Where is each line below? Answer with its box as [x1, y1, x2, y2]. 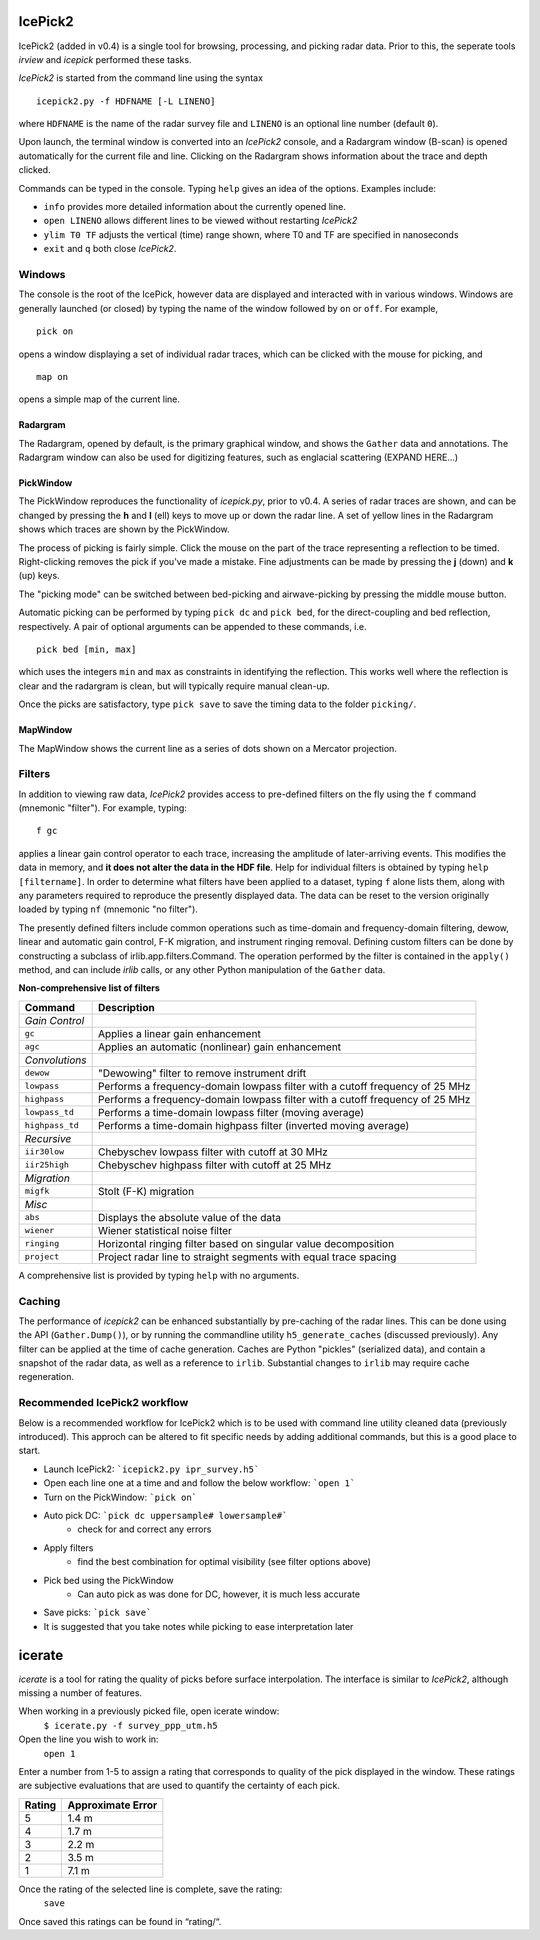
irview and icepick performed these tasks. [18, 53, 192, 65]
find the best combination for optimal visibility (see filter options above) [77, 1556, 372, 1568]
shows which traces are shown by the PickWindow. [18, 523, 230, 535]
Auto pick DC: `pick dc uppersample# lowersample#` [43, 1509, 288, 1521]
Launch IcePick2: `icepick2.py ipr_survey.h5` [43, 1463, 260, 1475]
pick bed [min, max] [36, 643, 137, 655]
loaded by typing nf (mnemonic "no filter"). [18, 903, 199, 915]
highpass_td [24, 1120, 79, 1131]
